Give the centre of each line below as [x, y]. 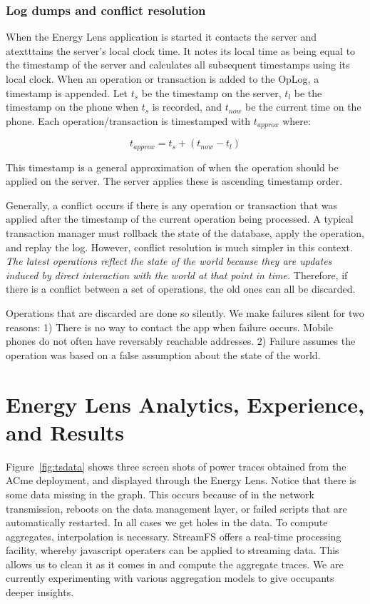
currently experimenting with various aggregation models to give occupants [170, 578]
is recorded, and [187, 107]
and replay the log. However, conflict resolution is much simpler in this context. [179, 247]
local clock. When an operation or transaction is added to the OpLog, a [163, 79]
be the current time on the [303, 107]
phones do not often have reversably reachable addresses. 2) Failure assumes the [181, 341]
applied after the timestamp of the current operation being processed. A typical [180, 219]
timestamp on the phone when [72, 107]
